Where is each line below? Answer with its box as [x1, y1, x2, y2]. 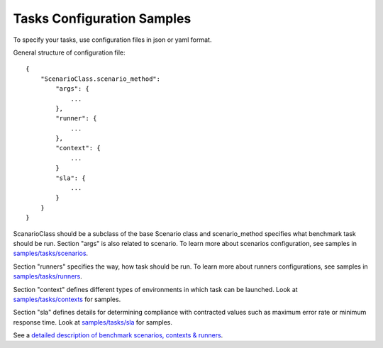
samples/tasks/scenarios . [13, 249, 89, 258]
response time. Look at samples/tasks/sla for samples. [13, 318, 173, 326]
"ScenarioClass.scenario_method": [40, 74, 161, 83]
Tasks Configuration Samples [13, 11, 191, 26]
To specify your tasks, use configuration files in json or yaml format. [13, 35, 212, 44]
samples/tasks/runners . [13, 272, 83, 281]
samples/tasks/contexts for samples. [13, 295, 121, 303]
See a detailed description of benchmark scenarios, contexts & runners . [13, 331, 223, 339]
